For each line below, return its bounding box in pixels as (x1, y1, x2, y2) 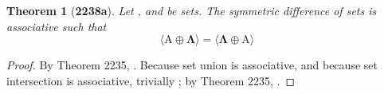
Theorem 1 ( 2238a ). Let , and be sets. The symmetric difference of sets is (6, 2, 377, 18)
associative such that (6, 18, 107, 34)
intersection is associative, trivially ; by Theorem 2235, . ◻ (6, 72, 296, 88)
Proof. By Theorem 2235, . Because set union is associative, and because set (6, 57, 378, 73)
